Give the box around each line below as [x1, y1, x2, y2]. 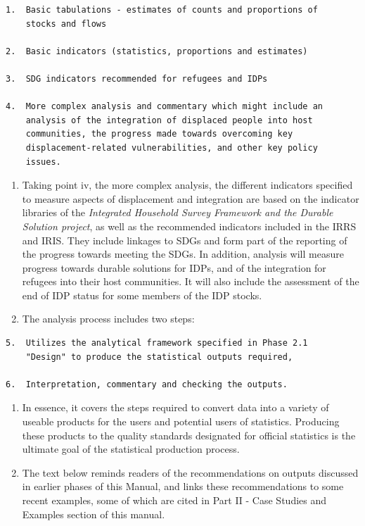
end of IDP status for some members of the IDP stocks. [22, 287, 262, 302]
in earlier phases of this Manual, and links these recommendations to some [22, 479, 344, 494]
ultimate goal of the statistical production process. [22, 442, 240, 456]
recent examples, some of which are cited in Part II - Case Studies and [22, 493, 327, 507]
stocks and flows [25, 18, 107, 29]
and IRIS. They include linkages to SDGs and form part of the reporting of [22, 232, 347, 247]
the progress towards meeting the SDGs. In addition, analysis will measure [22, 246, 344, 261]
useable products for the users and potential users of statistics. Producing [22, 414, 340, 429]
